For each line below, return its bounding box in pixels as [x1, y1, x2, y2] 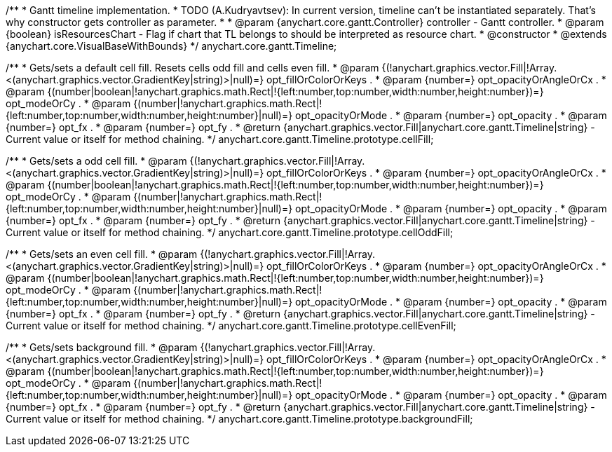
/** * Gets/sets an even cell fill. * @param [6, 248, 198, 260]
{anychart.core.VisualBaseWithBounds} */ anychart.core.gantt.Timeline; [6, 40, 337, 52]
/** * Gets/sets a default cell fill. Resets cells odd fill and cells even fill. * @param [6, 62, 379, 74]
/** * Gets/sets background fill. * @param [6, 341, 198, 353]
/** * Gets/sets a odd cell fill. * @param [6, 155, 187, 167]
